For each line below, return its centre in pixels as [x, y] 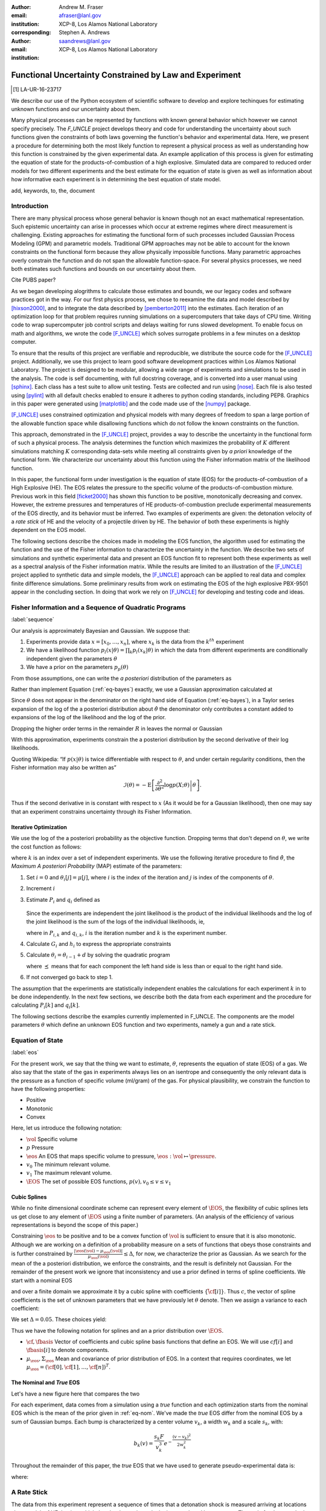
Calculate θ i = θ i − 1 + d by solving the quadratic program [98, 956]
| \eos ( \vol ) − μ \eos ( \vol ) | [98, 1251]
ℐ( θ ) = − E [137, 785]
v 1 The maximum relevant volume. [69, 1174]
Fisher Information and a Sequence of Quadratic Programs [98, 607]
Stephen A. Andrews [84, 33]
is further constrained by [42, 1254]
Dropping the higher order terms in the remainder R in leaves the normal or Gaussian [117, 728]
